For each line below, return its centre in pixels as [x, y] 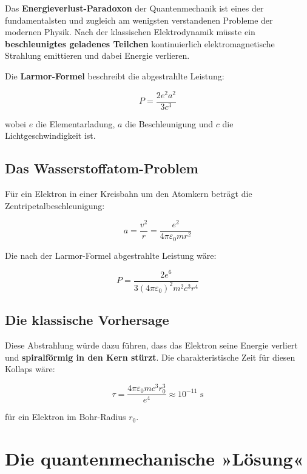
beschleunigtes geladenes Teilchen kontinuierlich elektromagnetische [140, 43]
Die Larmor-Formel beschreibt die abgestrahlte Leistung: [115, 75]
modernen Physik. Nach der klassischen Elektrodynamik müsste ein [130, 32]
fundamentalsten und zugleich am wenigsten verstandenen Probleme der [139, 20]
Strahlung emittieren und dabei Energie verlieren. [97, 55]
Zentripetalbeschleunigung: [55, 205]
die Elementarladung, [75, 123]
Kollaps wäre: [30, 369]
